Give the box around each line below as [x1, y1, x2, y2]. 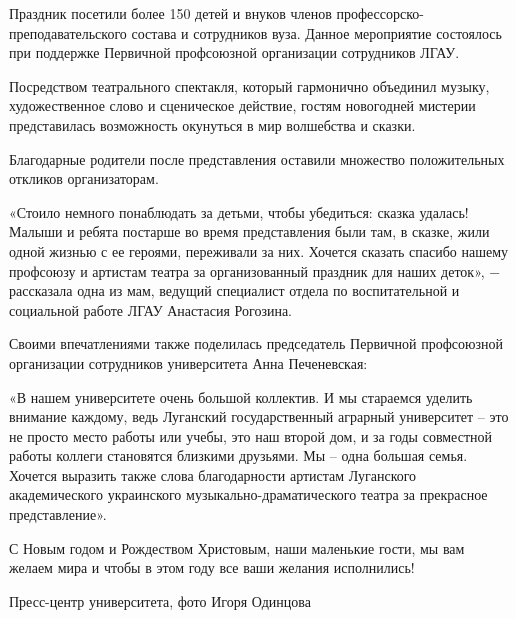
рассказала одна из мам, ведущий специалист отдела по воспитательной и [9, 280, 460, 301]
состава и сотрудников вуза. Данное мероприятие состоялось [131, 22, 502, 43]
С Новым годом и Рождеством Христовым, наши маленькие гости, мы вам [9, 537, 465, 558]
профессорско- [336, 3, 425, 23]
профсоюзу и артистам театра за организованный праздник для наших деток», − [9, 260, 501, 281]
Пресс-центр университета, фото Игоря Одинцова [9, 590, 311, 611]
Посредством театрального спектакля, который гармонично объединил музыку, [9, 75, 490, 96]
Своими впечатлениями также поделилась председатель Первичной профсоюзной [9, 333, 503, 354]
